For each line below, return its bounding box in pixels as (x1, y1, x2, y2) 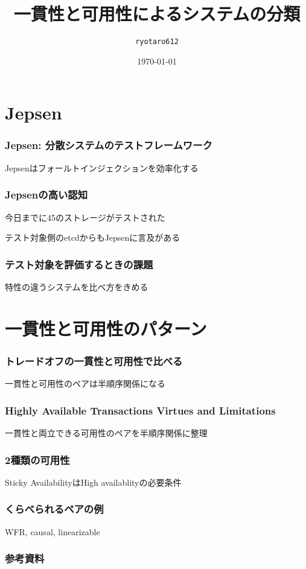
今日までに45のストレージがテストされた (5, 211, 165, 223)
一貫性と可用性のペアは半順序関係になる (5, 377, 165, 390)
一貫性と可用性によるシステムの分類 (13, 1, 301, 26)
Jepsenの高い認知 (5, 187, 88, 202)
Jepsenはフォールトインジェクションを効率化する (5, 161, 199, 174)
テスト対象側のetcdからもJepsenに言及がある (5, 231, 180, 244)
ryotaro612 (135, 37, 179, 46)
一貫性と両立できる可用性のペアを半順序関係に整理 (5, 427, 208, 439)
